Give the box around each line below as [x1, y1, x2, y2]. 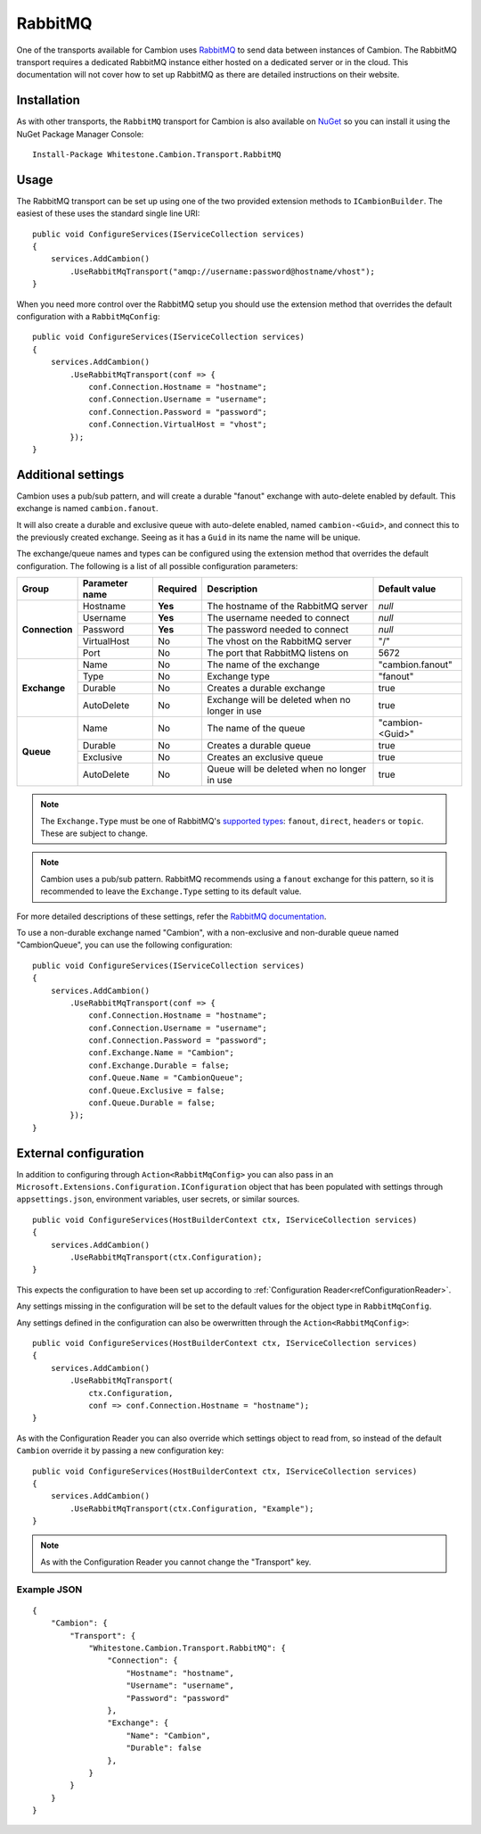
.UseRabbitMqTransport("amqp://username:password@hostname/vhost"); [69, 266, 376, 277]
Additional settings [16, 467, 125, 482]
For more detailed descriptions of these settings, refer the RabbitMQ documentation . [16, 911, 327, 921]
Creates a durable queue [207, 739, 311, 752]
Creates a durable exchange [207, 682, 326, 695]
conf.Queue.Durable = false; [88, 1098, 216, 1108]
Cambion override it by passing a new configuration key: [16, 1445, 224, 1456]
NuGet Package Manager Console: [16, 128, 144, 139]
